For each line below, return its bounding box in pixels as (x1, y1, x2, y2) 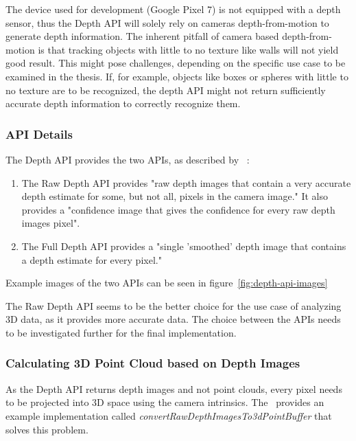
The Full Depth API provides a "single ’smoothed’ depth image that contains (21, 238, 346, 253)
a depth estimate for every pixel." (21, 252, 162, 267)
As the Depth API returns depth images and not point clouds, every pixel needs (5, 381, 342, 396)
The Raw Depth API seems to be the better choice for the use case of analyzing (5, 298, 342, 313)
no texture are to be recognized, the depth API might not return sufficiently (5, 82, 326, 97)
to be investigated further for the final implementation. (5, 325, 237, 339)
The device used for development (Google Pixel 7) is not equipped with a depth (5, 2, 341, 16)
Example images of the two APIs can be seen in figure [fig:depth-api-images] (5, 275, 328, 290)
